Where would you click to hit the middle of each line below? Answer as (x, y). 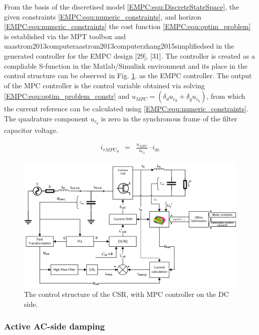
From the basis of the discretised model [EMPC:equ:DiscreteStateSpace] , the (122, 7)
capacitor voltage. (31, 130)
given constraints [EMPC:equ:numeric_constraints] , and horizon (103, 16)
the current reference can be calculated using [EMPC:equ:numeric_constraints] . (126, 109)
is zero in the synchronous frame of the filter (169, 118)
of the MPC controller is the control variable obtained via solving (104, 85)
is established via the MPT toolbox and (65, 36)
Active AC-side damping (55, 326)
